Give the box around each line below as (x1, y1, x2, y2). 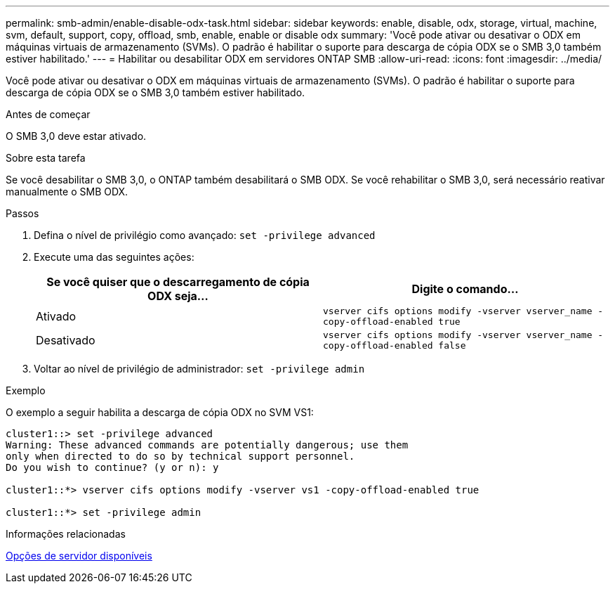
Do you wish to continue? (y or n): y (6, 462, 219, 473)
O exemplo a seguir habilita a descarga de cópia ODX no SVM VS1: (6, 406, 314, 418)
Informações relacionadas (6, 528, 126, 540)
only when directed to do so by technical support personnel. (6, 451, 355, 462)
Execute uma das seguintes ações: (34, 251, 194, 263)
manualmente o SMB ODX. (6, 186, 128, 198)
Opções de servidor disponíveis (6, 550, 152, 562)
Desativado (36, 333, 95, 347)
